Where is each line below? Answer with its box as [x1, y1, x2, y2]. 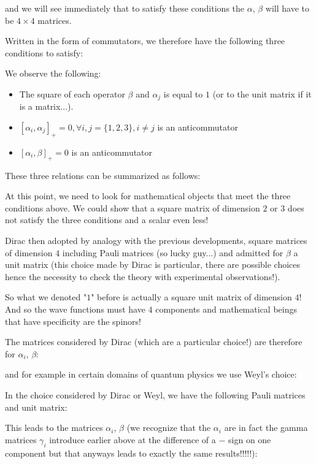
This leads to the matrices [5, 421, 103, 434]
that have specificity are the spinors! [5, 314, 141, 327]
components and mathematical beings [155, 302, 297, 315]
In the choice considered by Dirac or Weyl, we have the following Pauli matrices [5, 388, 306, 401]
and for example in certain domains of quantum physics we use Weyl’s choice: [5, 368, 297, 381]
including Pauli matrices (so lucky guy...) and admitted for [62, 246, 283, 259]
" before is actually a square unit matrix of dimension [91, 291, 292, 303]
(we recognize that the [126, 421, 211, 434]
